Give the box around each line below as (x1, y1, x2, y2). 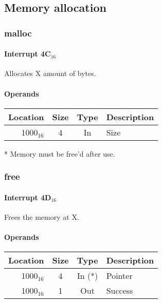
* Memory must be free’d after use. (4, 148, 115, 159)
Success (106, 285, 133, 297)
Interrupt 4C (4, 48, 51, 59)
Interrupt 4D (4, 192, 51, 202)
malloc (4, 26, 32, 39)
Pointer (106, 270, 133, 282)
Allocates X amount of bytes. (4, 68, 96, 79)
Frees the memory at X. (4, 212, 79, 222)
